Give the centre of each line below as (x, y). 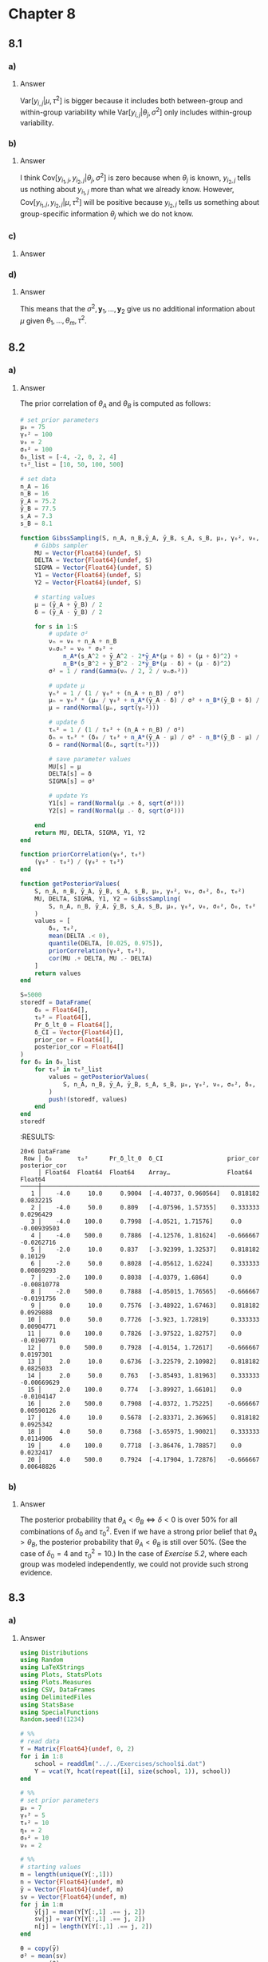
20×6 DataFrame (45, 1152)
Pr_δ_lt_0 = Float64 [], (74, 1025)
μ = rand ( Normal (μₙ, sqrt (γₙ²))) (104, 708)
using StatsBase (47, 1705)
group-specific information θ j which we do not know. (106, 215)
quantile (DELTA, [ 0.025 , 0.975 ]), (106, 944)
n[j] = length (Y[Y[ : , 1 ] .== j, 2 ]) (94, 1927)
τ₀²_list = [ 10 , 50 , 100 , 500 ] (72, 464)
